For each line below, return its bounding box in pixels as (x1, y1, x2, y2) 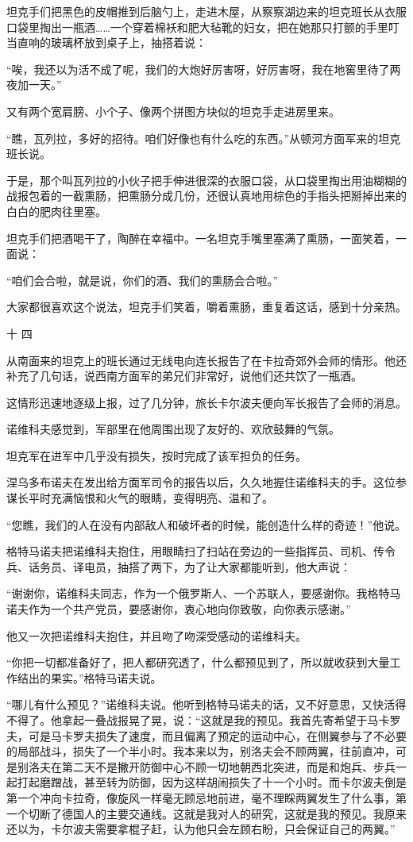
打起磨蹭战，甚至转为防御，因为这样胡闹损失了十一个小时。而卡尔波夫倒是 (17, 774, 407, 790)
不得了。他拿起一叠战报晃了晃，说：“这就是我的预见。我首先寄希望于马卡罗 (6, 712, 401, 728)
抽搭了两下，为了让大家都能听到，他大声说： (117, 558, 351, 575)
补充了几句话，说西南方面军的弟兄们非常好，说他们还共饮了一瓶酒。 (6, 367, 362, 384)
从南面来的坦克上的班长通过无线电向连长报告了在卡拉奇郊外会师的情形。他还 (6, 352, 407, 368)
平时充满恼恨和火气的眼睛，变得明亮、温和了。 (28, 490, 273, 506)
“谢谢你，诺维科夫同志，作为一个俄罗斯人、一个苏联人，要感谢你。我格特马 (6, 585, 401, 602)
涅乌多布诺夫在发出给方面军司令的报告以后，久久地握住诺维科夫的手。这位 (6, 474, 396, 490)
